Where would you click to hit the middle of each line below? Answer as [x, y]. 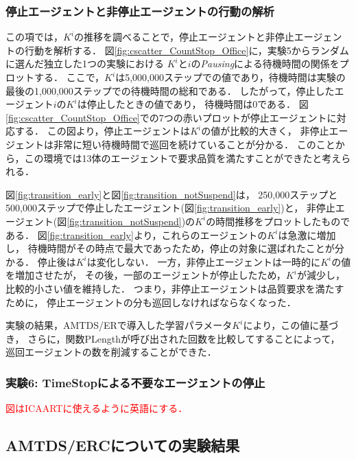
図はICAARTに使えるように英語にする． [97, 408]
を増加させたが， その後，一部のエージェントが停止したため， [146, 275]
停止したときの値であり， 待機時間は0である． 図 [198, 104]
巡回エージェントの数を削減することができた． [111, 352]
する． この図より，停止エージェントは [103, 131]
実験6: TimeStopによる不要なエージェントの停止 [135, 382]
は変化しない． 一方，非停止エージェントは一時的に [204, 261]
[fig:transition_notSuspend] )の [131, 221]
